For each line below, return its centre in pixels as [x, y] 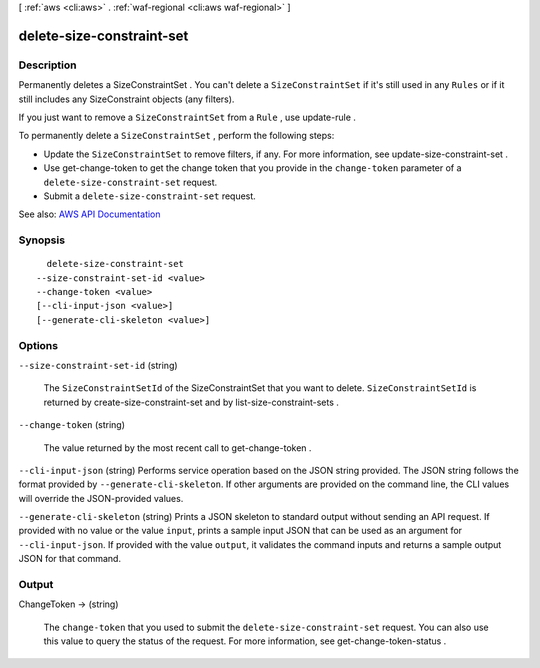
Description [47, 65]
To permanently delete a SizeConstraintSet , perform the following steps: [176, 136]
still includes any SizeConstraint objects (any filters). [126, 99]
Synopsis [41, 240]
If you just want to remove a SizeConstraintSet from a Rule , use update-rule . [187, 117]
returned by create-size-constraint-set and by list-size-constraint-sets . [191, 402]
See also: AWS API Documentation [89, 214]
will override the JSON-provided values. [101, 498]
